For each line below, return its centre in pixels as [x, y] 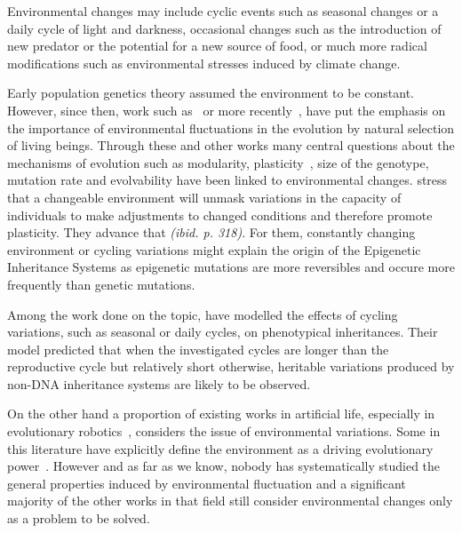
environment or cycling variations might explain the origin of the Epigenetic [214, 249]
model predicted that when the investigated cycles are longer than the [198, 349]
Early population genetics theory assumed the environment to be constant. [211, 93]
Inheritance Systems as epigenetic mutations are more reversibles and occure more [231, 267]
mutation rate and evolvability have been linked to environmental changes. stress [227, 180]
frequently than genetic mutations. [101, 284]
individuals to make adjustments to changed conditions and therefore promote [220, 215]
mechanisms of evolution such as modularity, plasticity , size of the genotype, [218, 162]
